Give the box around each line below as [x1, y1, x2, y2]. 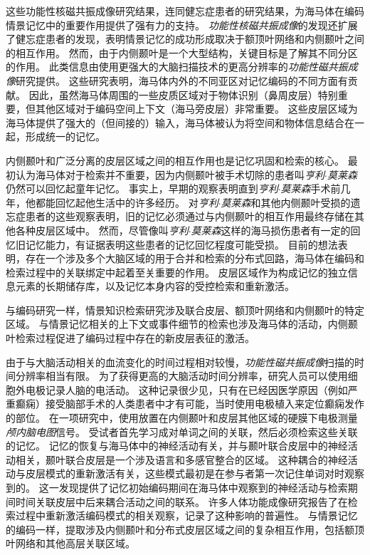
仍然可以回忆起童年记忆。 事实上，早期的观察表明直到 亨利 [6, 181, 278, 196]
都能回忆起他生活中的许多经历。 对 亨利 [35, 194, 218, 209]
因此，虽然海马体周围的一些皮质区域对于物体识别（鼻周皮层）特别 [28, 87, 338, 102]
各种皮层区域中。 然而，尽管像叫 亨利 [15, 222, 189, 237]
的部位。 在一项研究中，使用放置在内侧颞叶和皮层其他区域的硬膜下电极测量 [6, 410, 358, 425]
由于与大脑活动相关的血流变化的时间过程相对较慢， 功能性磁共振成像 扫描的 [6, 354, 354, 369]
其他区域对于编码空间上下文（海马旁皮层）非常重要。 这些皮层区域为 [35, 101, 358, 116]
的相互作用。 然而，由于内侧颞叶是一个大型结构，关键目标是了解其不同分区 [6, 45, 358, 60]
